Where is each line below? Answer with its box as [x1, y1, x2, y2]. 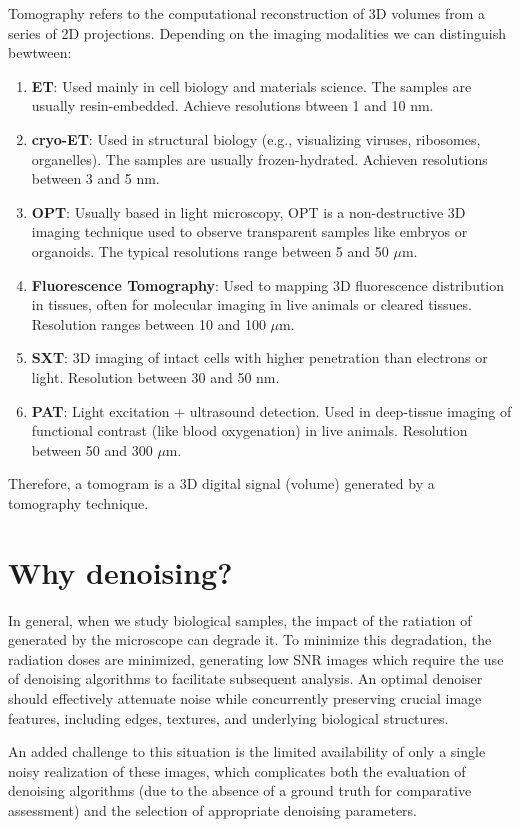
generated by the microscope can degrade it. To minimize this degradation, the [8, 629, 492, 650]
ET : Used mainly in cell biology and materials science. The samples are [31, 75, 472, 96]
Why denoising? [8, 551, 233, 592]
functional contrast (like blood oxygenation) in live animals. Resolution [31, 420, 468, 441]
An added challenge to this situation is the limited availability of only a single [8, 741, 486, 762]
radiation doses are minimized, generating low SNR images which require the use [8, 648, 504, 669]
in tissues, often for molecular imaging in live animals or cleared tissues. [31, 294, 472, 315]
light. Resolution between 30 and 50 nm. [31, 366, 280, 387]
